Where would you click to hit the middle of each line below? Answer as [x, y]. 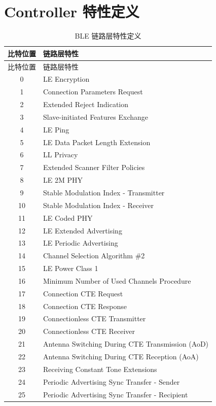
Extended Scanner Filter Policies [94, 167]
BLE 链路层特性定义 [108, 36]
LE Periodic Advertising [81, 243]
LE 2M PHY [63, 180]
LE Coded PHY [68, 217]
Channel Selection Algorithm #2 [94, 256]
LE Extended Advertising [83, 230]
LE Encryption [66, 79]
